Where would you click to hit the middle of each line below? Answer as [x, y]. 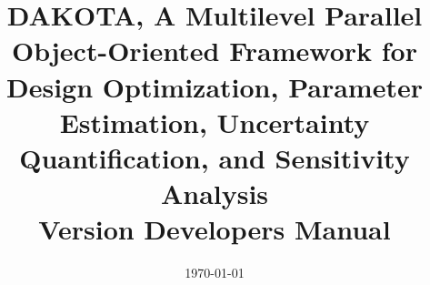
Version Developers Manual [215, 229]
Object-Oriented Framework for [215, 51]
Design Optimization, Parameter [215, 86]
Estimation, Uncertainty [215, 122]
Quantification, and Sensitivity [215, 157]
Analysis [215, 193]
